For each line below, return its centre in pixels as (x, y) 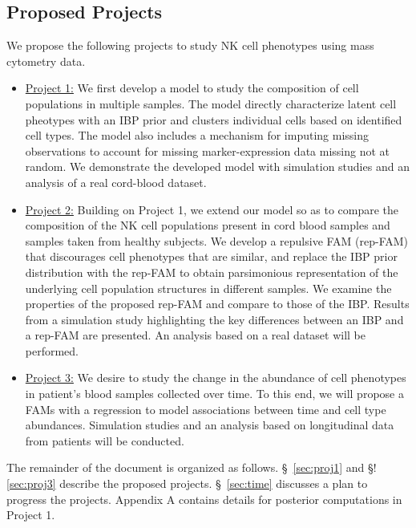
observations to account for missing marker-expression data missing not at (208, 150)
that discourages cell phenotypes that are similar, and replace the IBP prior (211, 256)
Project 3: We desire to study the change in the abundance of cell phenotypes (216, 378)
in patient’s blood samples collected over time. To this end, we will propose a (214, 394)
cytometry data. (46, 61)
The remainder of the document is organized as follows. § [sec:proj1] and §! (192, 467)
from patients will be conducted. (105, 440)
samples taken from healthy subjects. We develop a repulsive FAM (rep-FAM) (217, 240)
